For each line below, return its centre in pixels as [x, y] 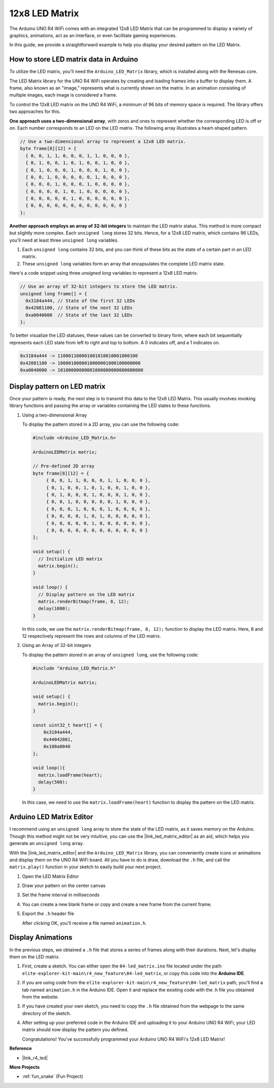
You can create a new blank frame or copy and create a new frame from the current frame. [117, 904]
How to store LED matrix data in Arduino [74, 59]
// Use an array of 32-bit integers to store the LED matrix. [99, 287]
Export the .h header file [48, 914]
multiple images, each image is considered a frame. [63, 95]
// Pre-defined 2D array [64, 466]
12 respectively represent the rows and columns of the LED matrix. [92, 636]
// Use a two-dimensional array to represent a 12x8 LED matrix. [103, 141]
